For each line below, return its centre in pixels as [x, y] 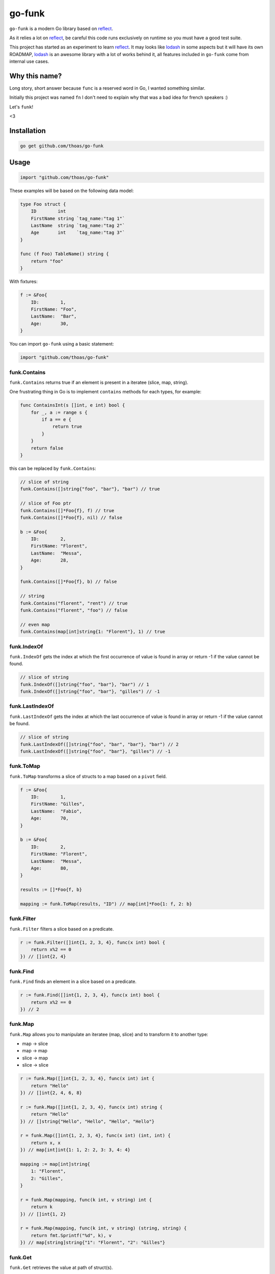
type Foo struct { [43, 204]
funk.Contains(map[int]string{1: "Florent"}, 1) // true [93, 632]
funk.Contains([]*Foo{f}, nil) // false [71, 517]
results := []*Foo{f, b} [51, 890]
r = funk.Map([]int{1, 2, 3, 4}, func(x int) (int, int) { [95, 1136]
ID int [48, 211]
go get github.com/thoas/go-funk [62, 146]
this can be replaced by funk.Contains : [53, 468]
